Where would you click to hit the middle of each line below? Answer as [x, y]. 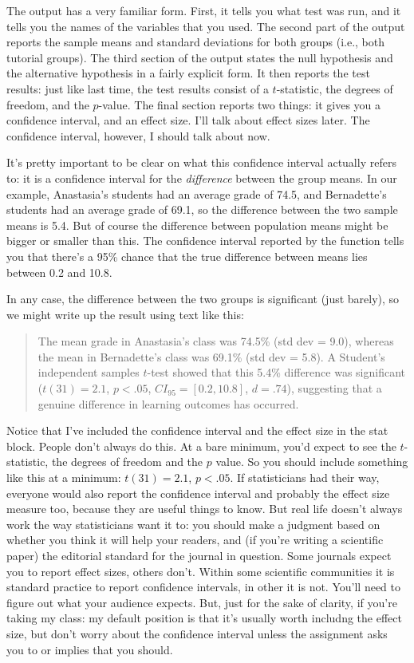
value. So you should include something [312, 462]
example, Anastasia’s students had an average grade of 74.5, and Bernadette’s [197, 193]
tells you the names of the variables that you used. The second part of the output [206, 26]
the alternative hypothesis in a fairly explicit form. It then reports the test [188, 73]
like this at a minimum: [64, 478]
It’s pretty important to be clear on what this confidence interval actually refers [201, 162]
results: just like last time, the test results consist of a [138, 88]
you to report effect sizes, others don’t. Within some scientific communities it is [201, 571]
